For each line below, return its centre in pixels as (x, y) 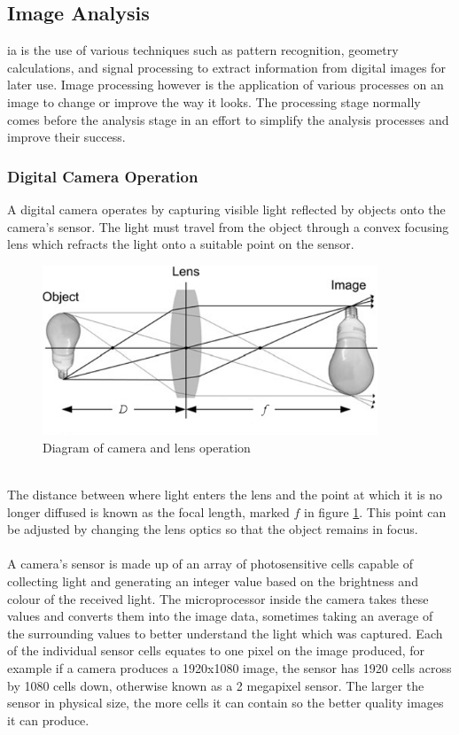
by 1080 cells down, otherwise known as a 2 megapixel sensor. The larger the (216, 685)
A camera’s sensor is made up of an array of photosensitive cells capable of (210, 564)
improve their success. (66, 137)
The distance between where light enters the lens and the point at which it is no (225, 495)
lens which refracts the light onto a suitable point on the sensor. (181, 244)
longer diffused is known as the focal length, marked (148, 511)
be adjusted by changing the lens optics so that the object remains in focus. (213, 529)
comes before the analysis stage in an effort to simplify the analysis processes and (228, 119)
